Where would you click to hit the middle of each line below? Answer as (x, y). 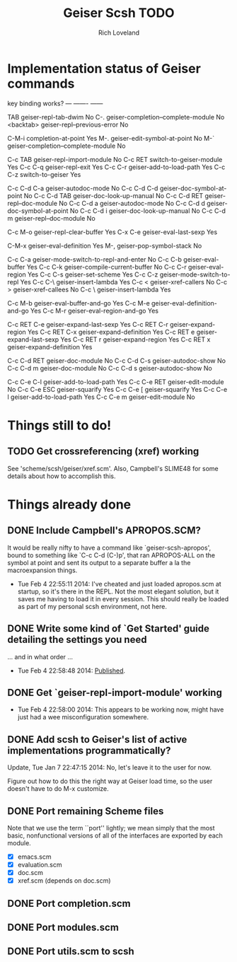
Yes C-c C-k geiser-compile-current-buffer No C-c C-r (106, 267)
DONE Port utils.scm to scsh (71, 952)
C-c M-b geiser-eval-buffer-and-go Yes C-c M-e (79, 303)
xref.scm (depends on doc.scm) (64, 881)
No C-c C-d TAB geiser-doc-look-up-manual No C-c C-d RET (114, 195)
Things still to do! (59, 425)
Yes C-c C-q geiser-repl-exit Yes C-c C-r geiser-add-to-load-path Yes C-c (116, 167)
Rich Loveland (119, 33)
